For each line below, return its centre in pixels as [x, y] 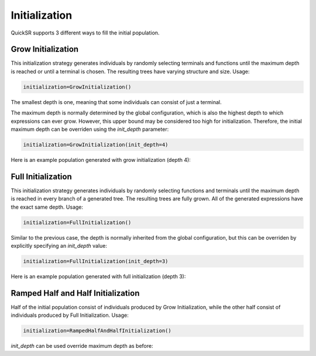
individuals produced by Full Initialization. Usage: [70, 315]
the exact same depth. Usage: [47, 207]
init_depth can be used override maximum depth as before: [82, 346]
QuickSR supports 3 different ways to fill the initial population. [85, 33]
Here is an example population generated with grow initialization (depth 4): [101, 160]
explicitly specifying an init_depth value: [59, 246]
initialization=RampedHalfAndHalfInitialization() [97, 331]
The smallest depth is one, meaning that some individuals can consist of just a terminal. [116, 102]
